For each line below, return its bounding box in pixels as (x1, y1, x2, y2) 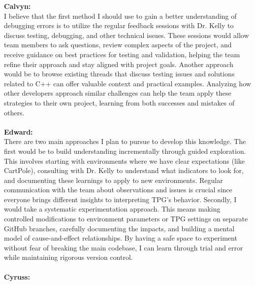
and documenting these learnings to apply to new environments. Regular (4, 175, 223, 185)
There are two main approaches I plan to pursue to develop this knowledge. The (4, 136, 246, 146)
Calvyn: (4, 1, 31, 11)
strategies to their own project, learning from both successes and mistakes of (4, 97, 235, 107)
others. (4, 107, 25, 117)
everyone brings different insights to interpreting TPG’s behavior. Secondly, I (4, 194, 237, 204)
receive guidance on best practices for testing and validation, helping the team (4, 49, 240, 59)
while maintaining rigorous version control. (4, 252, 133, 262)
